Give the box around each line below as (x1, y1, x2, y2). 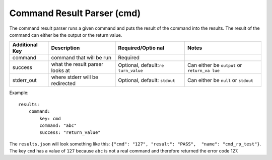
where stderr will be (51, 73, 98, 81)
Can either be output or (187, 61, 242, 68)
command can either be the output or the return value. (9, 32, 122, 38)
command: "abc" (39, 122, 77, 128)
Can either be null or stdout (187, 77, 254, 84)
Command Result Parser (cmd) (9, 8, 141, 19)
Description (51, 44, 80, 51)
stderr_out (12, 77, 37, 84)
